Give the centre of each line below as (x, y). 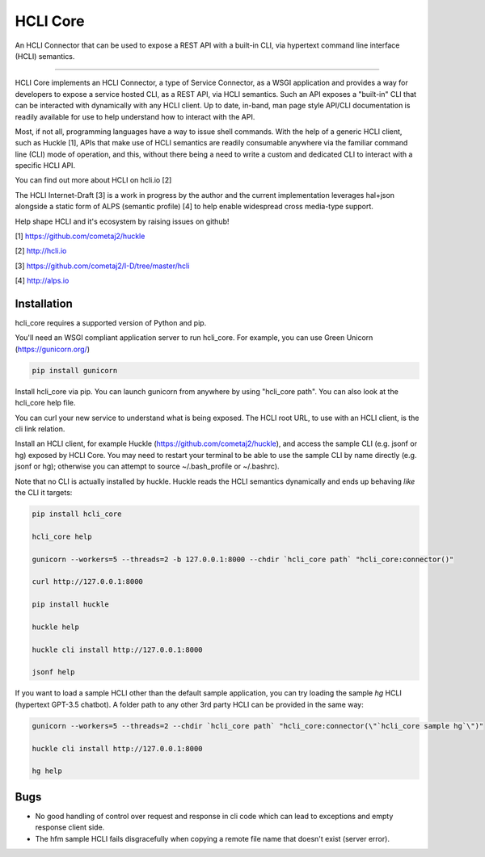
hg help (47, 771)
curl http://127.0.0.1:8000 (87, 582)
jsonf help (53, 672)
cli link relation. (40, 429)
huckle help (56, 627)
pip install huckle (70, 605)
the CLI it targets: (44, 492)
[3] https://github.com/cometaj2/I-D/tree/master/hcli (102, 266)
